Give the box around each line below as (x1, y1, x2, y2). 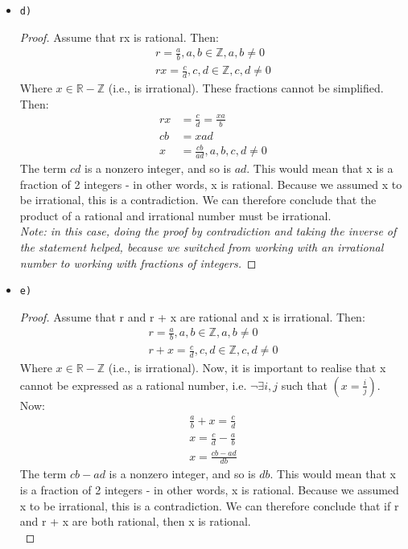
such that (281, 376, 328, 393)
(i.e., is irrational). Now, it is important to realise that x (108, 359, 386, 376)
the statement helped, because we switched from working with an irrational (19, 238, 384, 255)
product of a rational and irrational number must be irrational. (19, 207, 332, 223)
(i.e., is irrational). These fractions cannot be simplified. (108, 79, 384, 96)
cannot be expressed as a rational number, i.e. (19, 376, 247, 393)
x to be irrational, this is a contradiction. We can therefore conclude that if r (19, 497, 399, 514)
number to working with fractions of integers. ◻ (19, 254, 257, 271)
